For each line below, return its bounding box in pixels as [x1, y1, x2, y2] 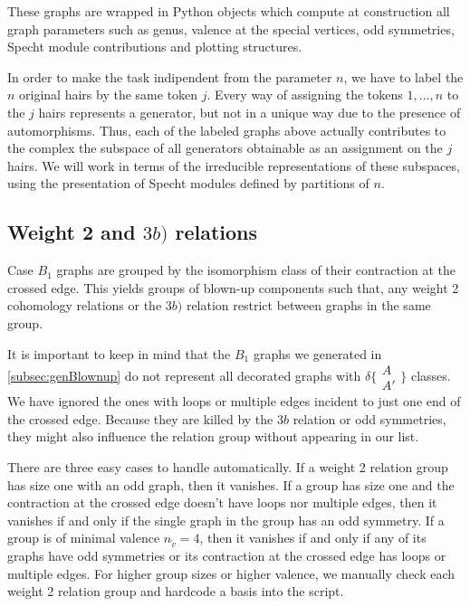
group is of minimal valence [7, 528, 160, 547]
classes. [410, 366, 451, 385]
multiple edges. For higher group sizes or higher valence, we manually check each [7, 563, 456, 582]
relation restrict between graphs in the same [186, 296, 431, 315]
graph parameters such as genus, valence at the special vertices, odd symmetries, [7, 19, 455, 38]
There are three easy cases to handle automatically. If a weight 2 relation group [7, 457, 448, 476]
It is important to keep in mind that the [7, 344, 231, 363]
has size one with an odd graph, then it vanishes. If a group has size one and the [7, 475, 455, 494]
